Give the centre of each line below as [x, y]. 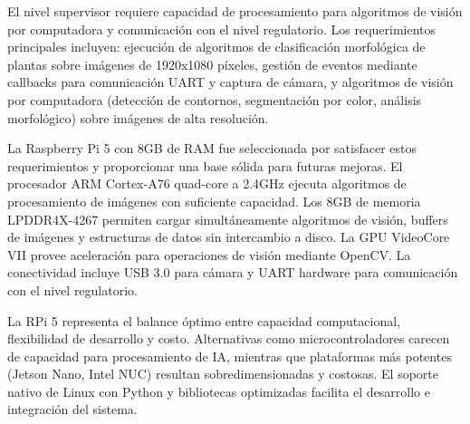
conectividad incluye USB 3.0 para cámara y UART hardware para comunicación [233, 272]
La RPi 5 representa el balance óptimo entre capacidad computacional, [204, 320]
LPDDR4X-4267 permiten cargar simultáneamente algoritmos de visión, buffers [228, 219]
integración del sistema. [72, 409]
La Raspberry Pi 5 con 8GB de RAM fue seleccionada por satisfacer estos [212, 148]
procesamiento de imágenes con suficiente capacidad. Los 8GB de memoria [214, 201]
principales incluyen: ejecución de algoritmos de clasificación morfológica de [216, 47]
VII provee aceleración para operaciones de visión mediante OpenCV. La [209, 254]
